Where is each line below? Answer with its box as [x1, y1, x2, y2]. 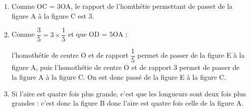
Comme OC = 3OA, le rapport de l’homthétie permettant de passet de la [11, 1, 233, 11]
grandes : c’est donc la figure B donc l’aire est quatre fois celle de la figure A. [11, 98, 244, 108]
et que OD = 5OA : [68, 29, 127, 39]
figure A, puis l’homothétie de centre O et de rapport [11, 62, 172, 72]
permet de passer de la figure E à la [137, 50, 245, 60]
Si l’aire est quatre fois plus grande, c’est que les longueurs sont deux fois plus [11, 88, 246, 98]
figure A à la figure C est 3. [11, 10, 94, 21]
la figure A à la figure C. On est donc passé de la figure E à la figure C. [11, 71, 226, 82]
